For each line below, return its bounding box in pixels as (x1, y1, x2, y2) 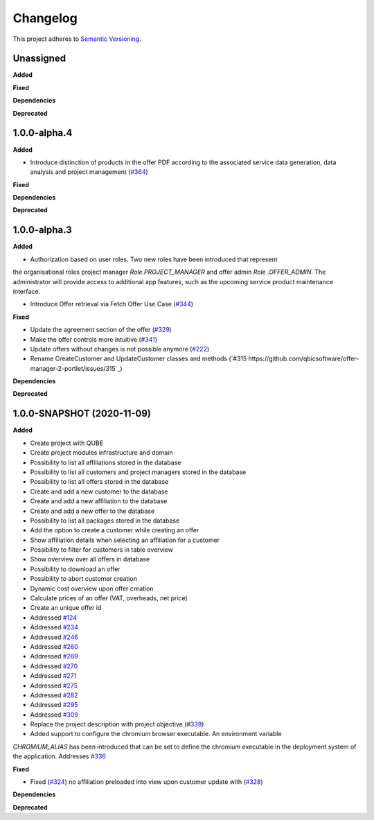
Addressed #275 (30, 681, 78, 690)
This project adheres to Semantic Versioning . (12, 35, 141, 43)
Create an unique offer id (30, 604, 102, 612)
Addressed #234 (30, 623, 79, 631)
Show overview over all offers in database (30, 555, 150, 564)
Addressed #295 (30, 701, 78, 709)
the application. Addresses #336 (12, 752, 107, 760)
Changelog (12, 10, 78, 26)
